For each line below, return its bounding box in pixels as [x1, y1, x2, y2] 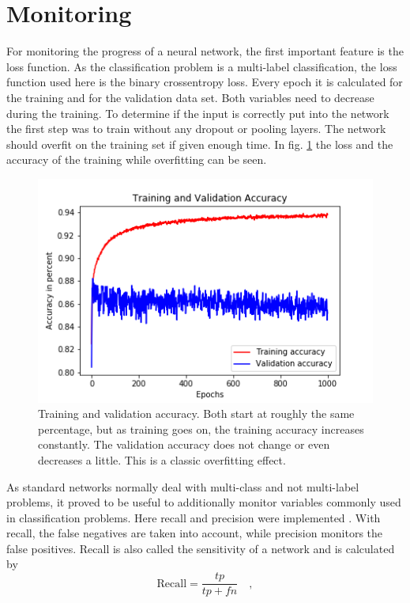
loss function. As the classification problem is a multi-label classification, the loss [6, 58, 397, 74]
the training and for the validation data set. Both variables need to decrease [6, 89, 374, 105]
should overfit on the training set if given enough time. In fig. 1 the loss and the [6, 135, 393, 152]
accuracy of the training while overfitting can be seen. [6, 151, 267, 168]
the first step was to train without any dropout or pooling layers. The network [6, 120, 386, 137]
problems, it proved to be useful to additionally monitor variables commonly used [6, 494, 401, 510]
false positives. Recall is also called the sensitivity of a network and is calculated [6, 540, 395, 556]
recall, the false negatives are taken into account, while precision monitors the [6, 525, 383, 541]
